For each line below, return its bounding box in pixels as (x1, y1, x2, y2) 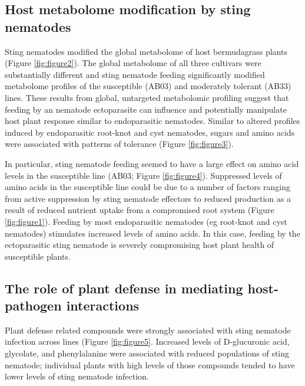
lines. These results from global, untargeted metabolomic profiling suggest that (5, 91, 289, 103)
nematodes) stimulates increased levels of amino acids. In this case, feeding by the (5, 227, 300, 239)
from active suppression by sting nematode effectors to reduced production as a (5, 192, 291, 204)
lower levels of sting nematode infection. (5, 370, 149, 382)
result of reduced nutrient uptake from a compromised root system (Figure (5, 204, 274, 216)
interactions (66, 296, 140, 315)
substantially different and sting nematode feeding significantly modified (5, 68, 265, 80)
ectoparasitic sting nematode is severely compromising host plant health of (5, 238, 274, 251)
